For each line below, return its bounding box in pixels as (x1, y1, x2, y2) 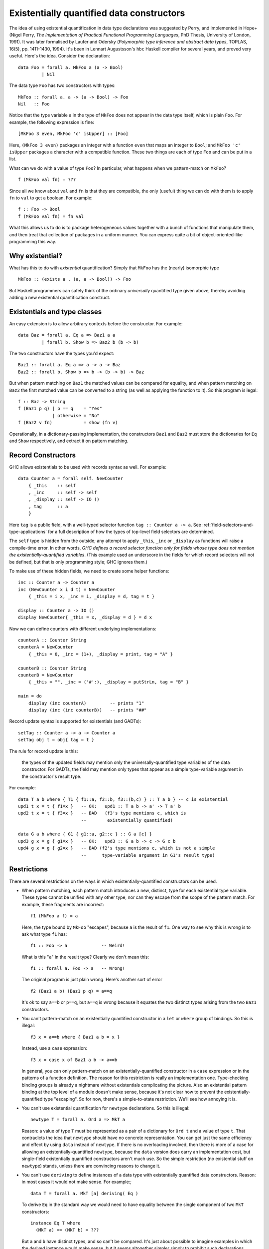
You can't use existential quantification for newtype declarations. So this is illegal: (21, 1105, 190, 1111)
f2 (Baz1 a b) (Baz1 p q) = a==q (30, 988, 112, 994)
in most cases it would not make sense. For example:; (21, 1179, 132, 1185)
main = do (18, 693, 42, 699)
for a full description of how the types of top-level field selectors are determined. (48, 529, 214, 535)
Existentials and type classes (9, 307, 102, 316)
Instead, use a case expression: (21, 1045, 87, 1051)
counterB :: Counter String (18, 665, 87, 671)
